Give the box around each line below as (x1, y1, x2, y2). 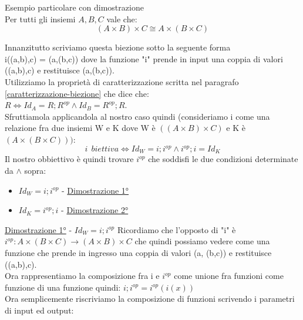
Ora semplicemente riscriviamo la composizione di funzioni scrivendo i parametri (5, 292, 295, 305)
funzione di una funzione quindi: (5, 281, 121, 293)
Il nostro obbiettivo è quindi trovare (5, 153, 134, 165)
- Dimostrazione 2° (61, 204, 129, 216)
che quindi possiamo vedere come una (134, 235, 270, 247)
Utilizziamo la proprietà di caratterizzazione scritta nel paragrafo (5, 75, 239, 87)
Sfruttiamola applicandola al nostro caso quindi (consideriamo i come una (5, 110, 270, 122)
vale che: (106, 12, 137, 25)
